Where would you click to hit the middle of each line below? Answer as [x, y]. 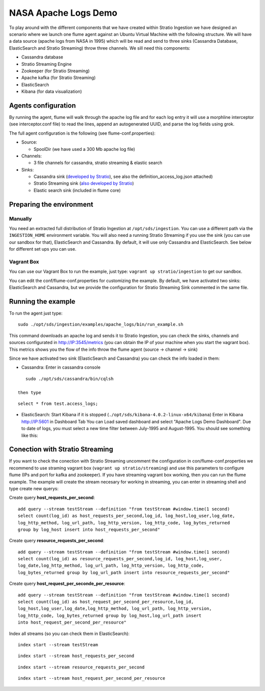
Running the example [42, 302]
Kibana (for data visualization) [52, 91]
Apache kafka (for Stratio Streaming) [58, 78]
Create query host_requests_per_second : [52, 498]
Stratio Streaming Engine [47, 64]
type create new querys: [34, 489]
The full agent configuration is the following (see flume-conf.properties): [82, 133]
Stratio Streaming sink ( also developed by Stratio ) [84, 183]
